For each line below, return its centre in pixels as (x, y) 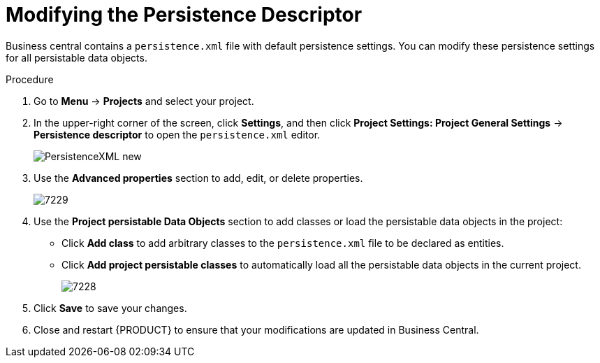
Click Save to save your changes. (110, 308)
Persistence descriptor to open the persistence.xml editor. (177, 134)
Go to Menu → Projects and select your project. (144, 101)
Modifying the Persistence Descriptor (184, 15)
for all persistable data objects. (76, 57)
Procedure (30, 79)
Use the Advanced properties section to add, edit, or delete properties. (198, 178)
